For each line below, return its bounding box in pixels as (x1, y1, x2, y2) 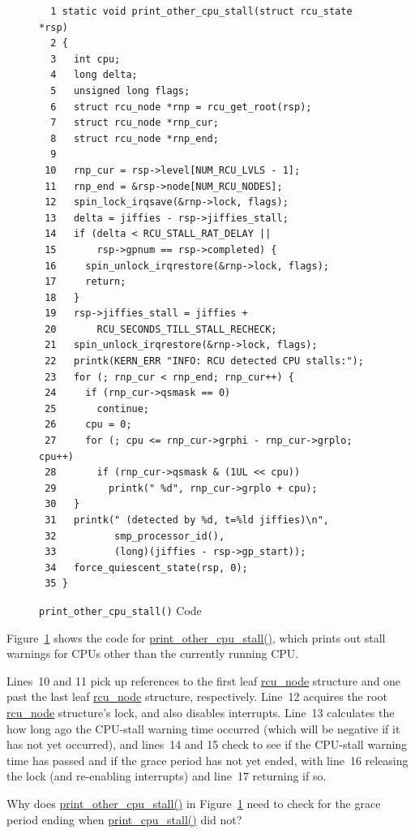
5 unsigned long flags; (50, 84, 190, 97)
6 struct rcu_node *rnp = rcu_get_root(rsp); (50, 101, 312, 113)
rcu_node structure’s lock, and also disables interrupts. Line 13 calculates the (6, 704, 395, 720)
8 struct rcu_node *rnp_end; (50, 132, 219, 144)
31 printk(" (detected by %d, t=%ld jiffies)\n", (45, 514, 329, 526)
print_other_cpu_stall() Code (39, 601, 202, 618)
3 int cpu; (50, 53, 121, 65)
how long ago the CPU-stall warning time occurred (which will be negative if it (6, 720, 400, 737)
